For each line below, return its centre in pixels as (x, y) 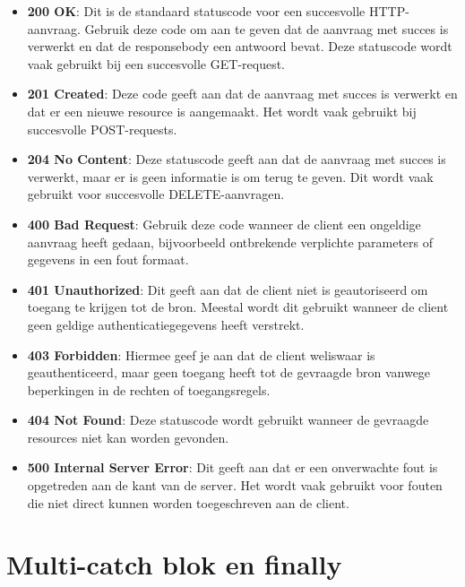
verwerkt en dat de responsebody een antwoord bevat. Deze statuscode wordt (240, 46)
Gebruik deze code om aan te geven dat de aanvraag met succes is (267, 28)
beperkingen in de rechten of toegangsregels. (149, 389)
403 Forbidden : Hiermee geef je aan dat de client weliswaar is (201, 354)
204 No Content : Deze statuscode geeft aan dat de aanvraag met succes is (237, 159)
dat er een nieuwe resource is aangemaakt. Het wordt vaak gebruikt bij (222, 111)
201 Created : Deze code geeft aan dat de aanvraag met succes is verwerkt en (242, 94)
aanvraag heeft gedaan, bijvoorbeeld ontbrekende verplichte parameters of (230, 242)
